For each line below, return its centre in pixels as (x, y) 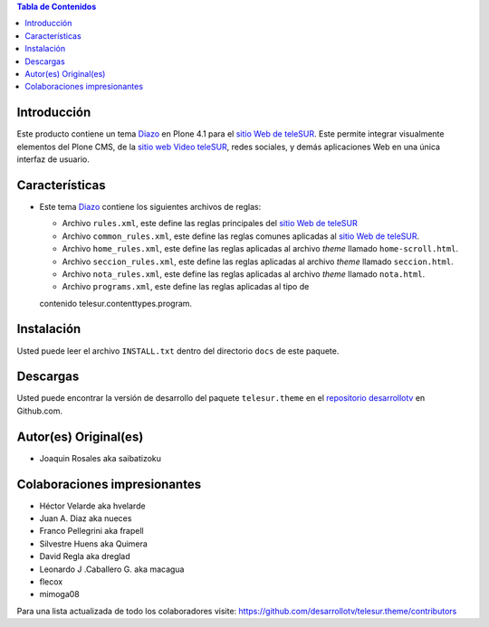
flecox (51, 582)
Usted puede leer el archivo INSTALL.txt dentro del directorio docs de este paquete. (178, 351)
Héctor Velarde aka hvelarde (92, 506)
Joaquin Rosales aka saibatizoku (101, 458)
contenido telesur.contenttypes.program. (116, 303)
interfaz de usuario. (53, 159)
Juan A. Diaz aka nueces (86, 518)
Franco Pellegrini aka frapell (91, 531)
